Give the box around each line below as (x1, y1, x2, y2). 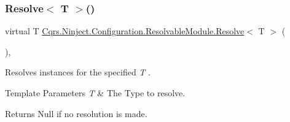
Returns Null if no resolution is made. (5, 107, 147, 120)
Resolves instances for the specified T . (5, 66, 151, 78)
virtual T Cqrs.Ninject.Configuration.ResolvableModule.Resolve (5, 25, 245, 37)
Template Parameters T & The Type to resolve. (5, 86, 186, 99)
